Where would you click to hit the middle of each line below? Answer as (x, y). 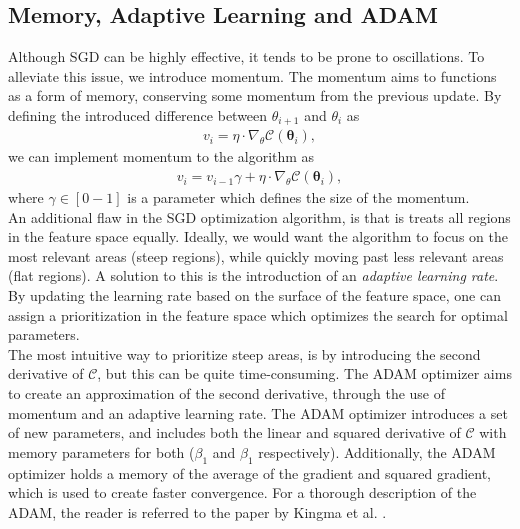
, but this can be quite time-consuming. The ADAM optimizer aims (304, 373)
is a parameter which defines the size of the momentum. (298, 197)
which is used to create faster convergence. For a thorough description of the (242, 492)
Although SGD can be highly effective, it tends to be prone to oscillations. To (246, 56)
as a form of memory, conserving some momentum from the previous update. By (255, 95)
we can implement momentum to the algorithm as (161, 156)
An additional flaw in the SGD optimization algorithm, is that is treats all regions (259, 216)
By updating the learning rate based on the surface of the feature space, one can (254, 295)
